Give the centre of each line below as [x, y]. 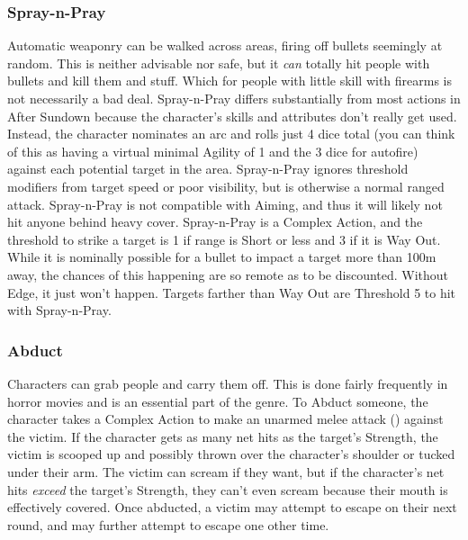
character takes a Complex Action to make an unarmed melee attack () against [225, 419]
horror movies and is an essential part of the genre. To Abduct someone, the [218, 401]
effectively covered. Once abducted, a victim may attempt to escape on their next [232, 507]
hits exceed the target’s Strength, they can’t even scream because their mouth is [228, 489]
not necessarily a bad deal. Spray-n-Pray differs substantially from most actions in [234, 98]
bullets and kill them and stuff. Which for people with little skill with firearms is [230, 81]
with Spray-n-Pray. [59, 310]
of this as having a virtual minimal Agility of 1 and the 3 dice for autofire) [213, 151]
